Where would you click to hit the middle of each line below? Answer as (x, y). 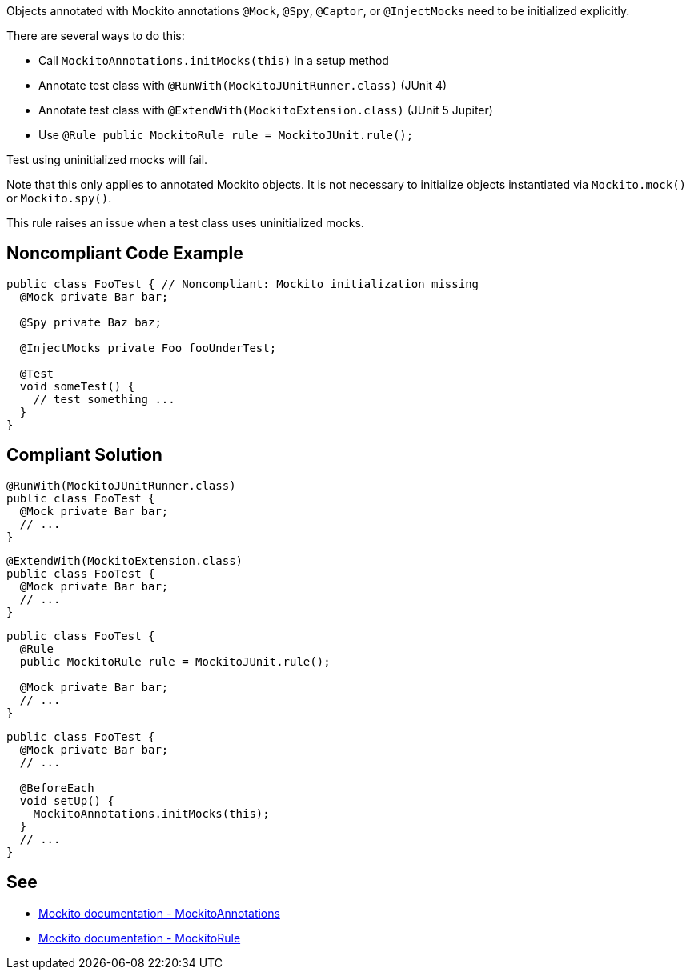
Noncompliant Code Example (125, 254)
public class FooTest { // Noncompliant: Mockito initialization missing (243, 284)
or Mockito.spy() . (59, 198)
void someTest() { (77, 386)
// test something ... (104, 399)
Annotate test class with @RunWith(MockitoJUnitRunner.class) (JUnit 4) (243, 85)
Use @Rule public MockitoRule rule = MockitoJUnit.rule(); (226, 135)
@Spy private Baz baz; (90, 322)
